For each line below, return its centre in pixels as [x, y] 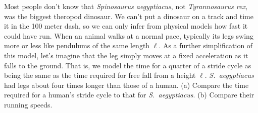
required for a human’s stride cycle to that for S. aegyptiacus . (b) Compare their [129, 95]
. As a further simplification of [206, 45]
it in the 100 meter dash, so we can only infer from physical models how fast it [126, 26]
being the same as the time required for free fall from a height [100, 75]
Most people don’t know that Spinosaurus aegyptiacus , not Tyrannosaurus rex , [126, 6]
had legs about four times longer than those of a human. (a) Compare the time [126, 85]
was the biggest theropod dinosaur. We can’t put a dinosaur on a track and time [129, 16]
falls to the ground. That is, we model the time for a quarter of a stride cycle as [128, 65]
